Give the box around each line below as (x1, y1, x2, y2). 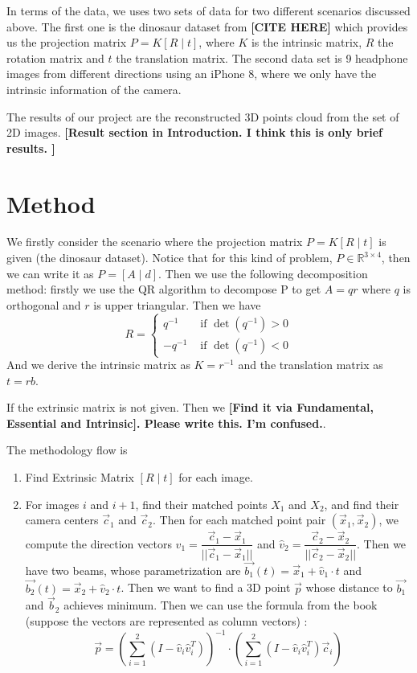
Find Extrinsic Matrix (25, 468, 134, 485)
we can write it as (6, 265, 94, 281)
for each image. (178, 468, 253, 485)
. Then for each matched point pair (153, 511, 326, 528)
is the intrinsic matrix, (251, 34, 362, 51)
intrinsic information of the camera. (6, 80, 182, 97)
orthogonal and (6, 296, 81, 313)
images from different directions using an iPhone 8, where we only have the (6, 65, 377, 82)
